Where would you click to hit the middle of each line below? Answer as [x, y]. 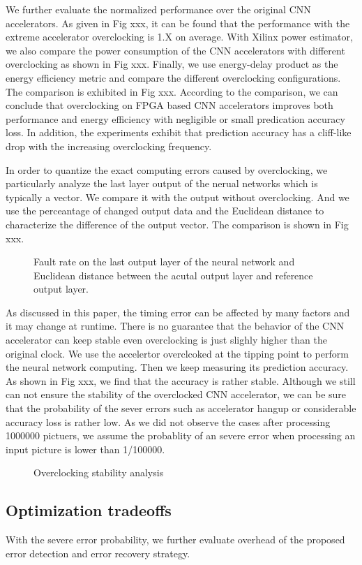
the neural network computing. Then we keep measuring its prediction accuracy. [177, 367]
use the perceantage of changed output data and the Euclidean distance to [165, 211]
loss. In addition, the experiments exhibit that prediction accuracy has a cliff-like [179, 132]
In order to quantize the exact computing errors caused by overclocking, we [167, 169]
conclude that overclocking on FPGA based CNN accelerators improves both [169, 105]
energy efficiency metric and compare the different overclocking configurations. [173, 77]
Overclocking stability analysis [99, 472]
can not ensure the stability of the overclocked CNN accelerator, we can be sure [176, 394]
